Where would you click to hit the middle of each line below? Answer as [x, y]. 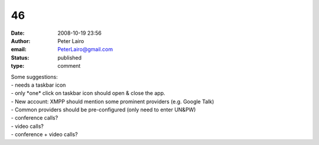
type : [18, 66]
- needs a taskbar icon [38, 85]
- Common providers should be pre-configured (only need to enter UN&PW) [103, 110]
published [70, 57]
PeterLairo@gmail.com [85, 50]
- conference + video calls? [44, 134]
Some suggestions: [35, 77]
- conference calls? [35, 118]
